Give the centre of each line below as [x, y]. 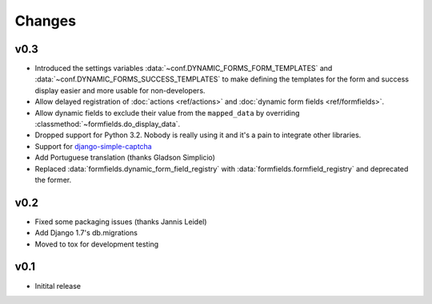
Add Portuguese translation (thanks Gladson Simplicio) [125, 158]
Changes [45, 21]
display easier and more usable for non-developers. [120, 90]
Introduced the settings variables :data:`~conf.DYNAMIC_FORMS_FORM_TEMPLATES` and [184, 69]
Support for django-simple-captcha [93, 146]
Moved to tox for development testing [97, 244]
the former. [53, 180]
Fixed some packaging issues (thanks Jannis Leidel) [121, 221]
